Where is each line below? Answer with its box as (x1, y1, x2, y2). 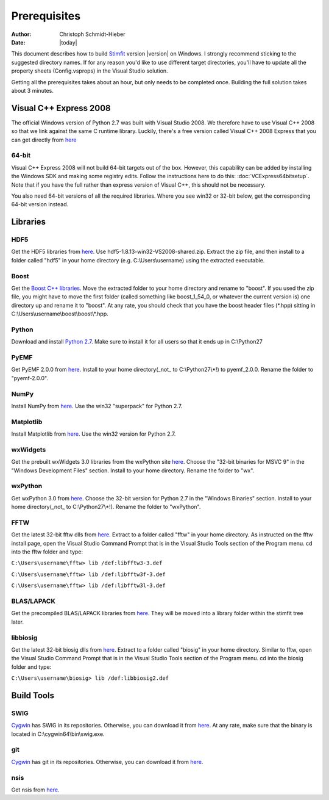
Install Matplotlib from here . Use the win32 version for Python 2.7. (11, 430, 176, 438)
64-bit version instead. (11, 201, 69, 208)
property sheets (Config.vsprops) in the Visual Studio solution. (11, 67, 168, 74)
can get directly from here (11, 136, 77, 143)
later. (11, 618, 24, 625)
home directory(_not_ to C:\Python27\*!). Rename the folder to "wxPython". (11, 503, 201, 511)
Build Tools (11, 690, 55, 701)
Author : (11, 31, 32, 38)
